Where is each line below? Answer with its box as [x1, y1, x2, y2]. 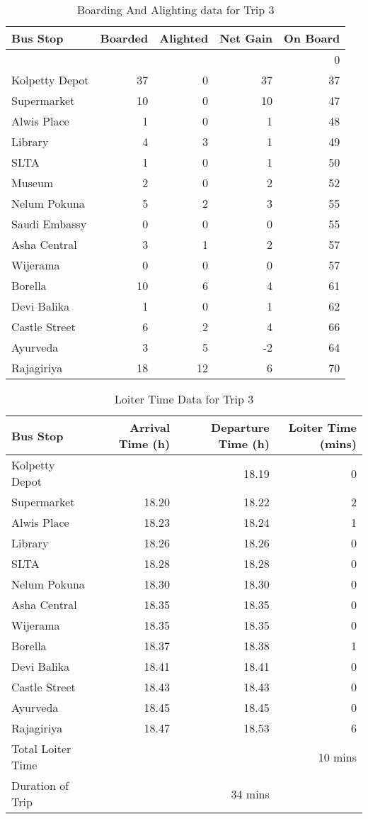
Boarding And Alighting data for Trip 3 [76, 1, 275, 18]
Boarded [100, 30, 149, 46]
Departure [211, 419, 270, 435]
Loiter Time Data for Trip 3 [114, 391, 254, 407]
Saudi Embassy [11, 216, 87, 232]
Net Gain [219, 30, 272, 46]
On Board [283, 30, 340, 46]
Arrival [130, 419, 171, 435]
